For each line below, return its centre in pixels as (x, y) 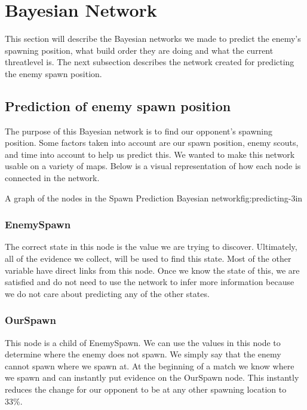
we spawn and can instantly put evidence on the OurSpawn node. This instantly (152, 377)
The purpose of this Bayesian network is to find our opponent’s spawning (139, 131)
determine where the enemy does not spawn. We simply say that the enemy (143, 354)
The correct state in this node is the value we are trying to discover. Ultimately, (151, 247)
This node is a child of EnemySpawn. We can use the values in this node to (143, 342)
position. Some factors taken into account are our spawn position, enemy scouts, (152, 143)
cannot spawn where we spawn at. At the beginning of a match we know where (150, 365)
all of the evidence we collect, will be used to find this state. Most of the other (148, 258)
